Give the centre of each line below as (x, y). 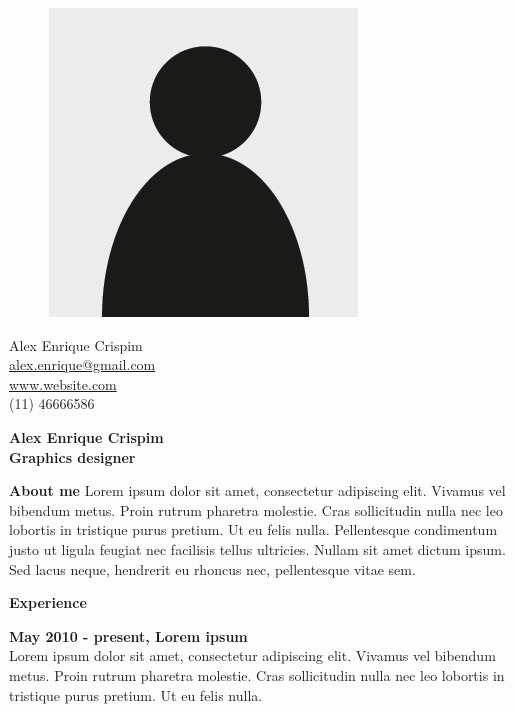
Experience (48, 602)
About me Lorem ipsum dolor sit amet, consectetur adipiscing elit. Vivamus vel (257, 490)
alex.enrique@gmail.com (82, 364)
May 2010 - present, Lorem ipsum (128, 635)
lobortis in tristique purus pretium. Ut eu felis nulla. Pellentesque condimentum (253, 529)
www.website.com (63, 383)
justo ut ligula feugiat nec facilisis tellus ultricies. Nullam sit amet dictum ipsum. (257, 548)
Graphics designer (72, 456)
